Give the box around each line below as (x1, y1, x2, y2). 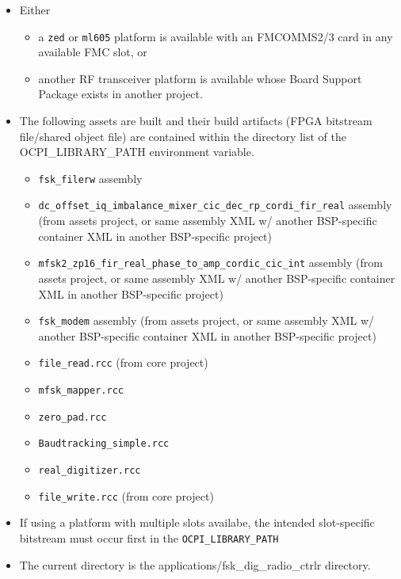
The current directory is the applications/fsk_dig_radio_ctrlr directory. (19, 556, 371, 573)
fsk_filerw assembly (38, 170, 143, 186)
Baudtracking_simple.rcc (38, 438, 170, 450)
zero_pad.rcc (38, 411, 107, 423)
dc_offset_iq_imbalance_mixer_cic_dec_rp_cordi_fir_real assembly (38, 196, 392, 213)
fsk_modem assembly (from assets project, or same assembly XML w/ (38, 312, 375, 329)
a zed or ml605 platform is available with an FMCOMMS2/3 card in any (38, 28, 393, 44)
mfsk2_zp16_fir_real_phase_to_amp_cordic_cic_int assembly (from (38, 254, 383, 271)
